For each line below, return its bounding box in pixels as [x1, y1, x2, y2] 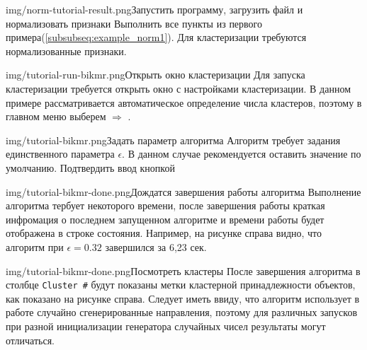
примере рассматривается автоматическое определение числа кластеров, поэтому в [6, 95, 362, 110]
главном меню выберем [6, 109, 106, 124]
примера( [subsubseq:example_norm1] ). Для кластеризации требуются [6, 30, 307, 45]
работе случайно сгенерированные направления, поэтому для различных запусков [6, 305, 358, 320]
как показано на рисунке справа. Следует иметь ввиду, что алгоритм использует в [6, 291, 360, 305]
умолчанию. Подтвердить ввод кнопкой [6, 160, 175, 175]
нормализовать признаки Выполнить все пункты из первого [6, 16, 262, 30]
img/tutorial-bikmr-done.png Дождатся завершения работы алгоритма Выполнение [6, 184, 361, 199]
